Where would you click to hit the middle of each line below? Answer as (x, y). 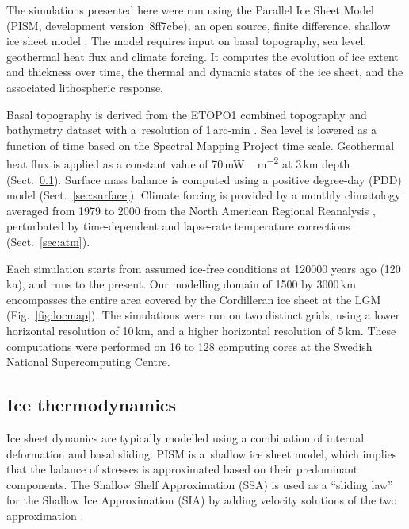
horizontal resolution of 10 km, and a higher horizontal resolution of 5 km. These (201, 330)
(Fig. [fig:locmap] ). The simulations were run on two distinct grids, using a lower (203, 315)
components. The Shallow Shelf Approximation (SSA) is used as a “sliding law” (200, 484)
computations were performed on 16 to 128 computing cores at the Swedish (189, 346)
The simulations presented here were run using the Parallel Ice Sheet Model (190, 10)
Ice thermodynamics (92, 405)
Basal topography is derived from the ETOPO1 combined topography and (187, 114)
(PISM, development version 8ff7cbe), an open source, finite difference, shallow (199, 25)
